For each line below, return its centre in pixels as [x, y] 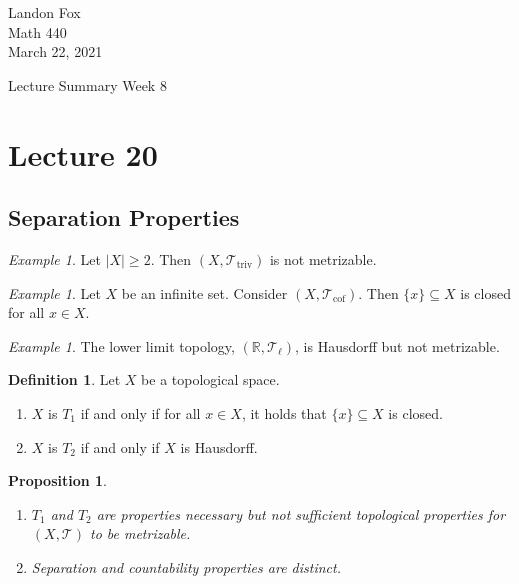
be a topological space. [210, 379]
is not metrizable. [323, 258]
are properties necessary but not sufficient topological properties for [301, 513]
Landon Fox [44, 12]
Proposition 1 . [57, 480]
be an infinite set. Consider [204, 292]
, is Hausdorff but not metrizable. [397, 345]
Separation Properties [124, 217]
